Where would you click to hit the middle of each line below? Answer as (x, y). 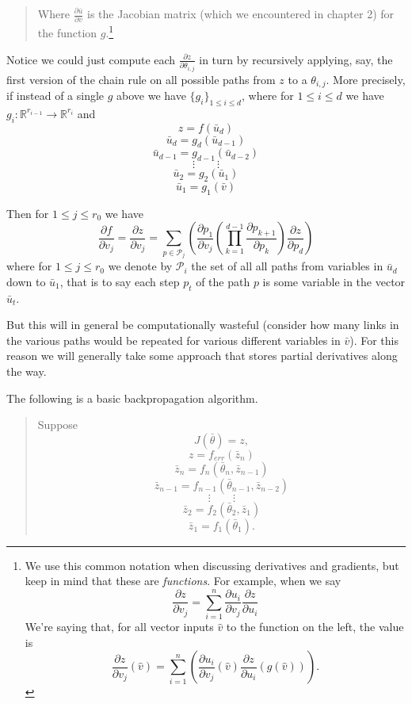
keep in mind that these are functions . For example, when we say (183, 581)
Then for (28, 213)
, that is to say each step (120, 281)
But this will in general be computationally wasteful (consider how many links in (203, 325)
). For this (374, 340)
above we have (151, 95)
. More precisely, (366, 79)
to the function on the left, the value (315, 627)
